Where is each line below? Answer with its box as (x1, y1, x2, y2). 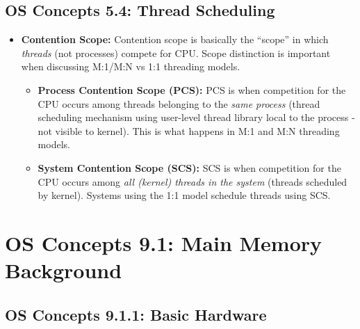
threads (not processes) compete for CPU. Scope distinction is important (21, 45, 331, 60)
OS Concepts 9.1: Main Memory (5, 228, 322, 257)
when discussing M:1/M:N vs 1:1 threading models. (21, 59, 240, 74)
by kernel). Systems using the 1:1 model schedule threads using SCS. (38, 188, 331, 202)
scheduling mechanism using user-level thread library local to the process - (38, 110, 355, 125)
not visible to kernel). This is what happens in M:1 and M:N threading (38, 123, 340, 138)
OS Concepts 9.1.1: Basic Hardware (5, 303, 267, 325)
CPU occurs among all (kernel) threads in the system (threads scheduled (38, 174, 347, 188)
